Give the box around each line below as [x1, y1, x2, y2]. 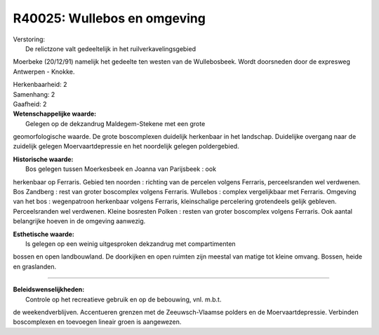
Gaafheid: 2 [13, 100, 47, 108]
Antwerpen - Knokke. [13, 67, 75, 76]
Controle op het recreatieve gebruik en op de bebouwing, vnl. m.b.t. [25, 295, 222, 303]
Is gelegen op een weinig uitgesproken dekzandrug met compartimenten [25, 239, 236, 248]
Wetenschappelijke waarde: [13, 109, 97, 118]
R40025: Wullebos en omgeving [13, 11, 206, 26]
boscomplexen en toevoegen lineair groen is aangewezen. [13, 317, 182, 326]
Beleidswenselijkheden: [13, 285, 85, 294]
